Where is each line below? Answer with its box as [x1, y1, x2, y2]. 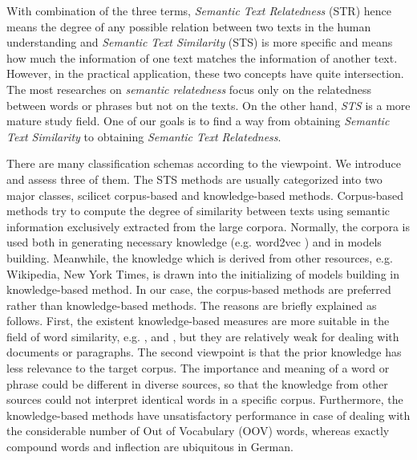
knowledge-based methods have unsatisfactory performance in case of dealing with [6, 406, 411, 423]
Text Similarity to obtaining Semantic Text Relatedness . [6, 128, 281, 145]
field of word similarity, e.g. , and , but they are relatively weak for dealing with [6, 328, 399, 344]
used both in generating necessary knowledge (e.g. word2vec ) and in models [6, 234, 382, 250]
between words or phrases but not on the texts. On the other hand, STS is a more [6, 96, 411, 113]
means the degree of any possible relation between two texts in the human [6, 18, 371, 35]
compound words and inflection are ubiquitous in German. [6, 438, 294, 455]
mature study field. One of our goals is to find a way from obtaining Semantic [6, 112, 390, 129]
